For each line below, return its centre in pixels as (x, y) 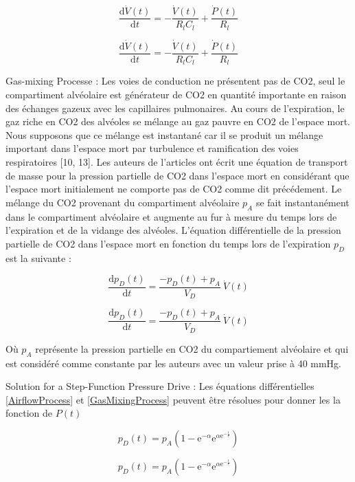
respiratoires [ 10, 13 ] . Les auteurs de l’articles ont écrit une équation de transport (177, 162)
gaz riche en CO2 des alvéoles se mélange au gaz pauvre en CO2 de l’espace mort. (178, 121)
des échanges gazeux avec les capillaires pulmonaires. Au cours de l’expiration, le (175, 108)
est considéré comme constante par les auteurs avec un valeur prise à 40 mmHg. (174, 363)
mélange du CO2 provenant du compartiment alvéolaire (123, 202)
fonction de (29, 413)
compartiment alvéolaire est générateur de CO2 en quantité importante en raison (176, 95)
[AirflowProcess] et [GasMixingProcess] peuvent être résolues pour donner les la (173, 399)
